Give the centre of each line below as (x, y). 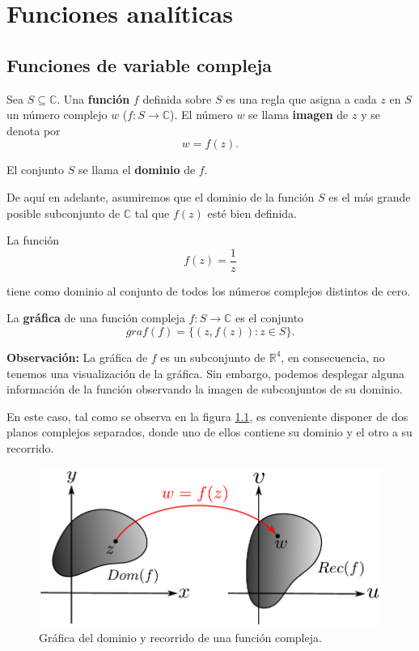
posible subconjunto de (63, 213)
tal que (152, 213)
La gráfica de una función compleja (96, 318)
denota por (34, 130)
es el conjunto (270, 318)
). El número (201, 115)
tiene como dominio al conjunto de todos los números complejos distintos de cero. (209, 290)
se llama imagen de (298, 115)
